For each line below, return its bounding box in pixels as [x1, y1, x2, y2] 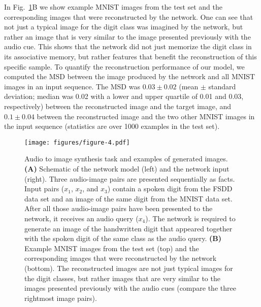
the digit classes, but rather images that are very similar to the [24, 272, 220, 283]
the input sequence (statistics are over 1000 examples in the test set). [4, 121, 220, 131]
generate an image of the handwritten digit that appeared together [24, 223, 233, 233]
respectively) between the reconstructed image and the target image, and [4, 100, 232, 111]
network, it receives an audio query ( [24, 213, 139, 223]
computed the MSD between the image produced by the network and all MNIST [4, 71, 255, 82]
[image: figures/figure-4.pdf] [24, 139, 130, 146]
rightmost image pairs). [24, 292, 97, 303]
